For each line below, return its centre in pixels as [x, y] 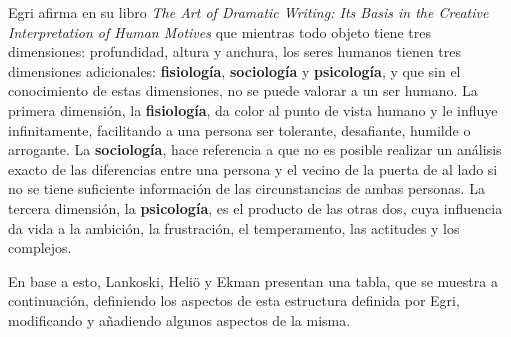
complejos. [40, 247]
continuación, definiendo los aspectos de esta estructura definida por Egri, [234, 300]
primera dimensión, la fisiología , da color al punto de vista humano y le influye [253, 109]
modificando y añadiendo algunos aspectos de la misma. [179, 319]
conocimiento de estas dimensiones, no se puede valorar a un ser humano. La [243, 90]
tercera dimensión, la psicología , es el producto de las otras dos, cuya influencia [255, 207]
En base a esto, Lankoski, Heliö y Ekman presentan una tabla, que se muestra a [253, 280]
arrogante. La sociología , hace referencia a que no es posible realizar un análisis [255, 149]
